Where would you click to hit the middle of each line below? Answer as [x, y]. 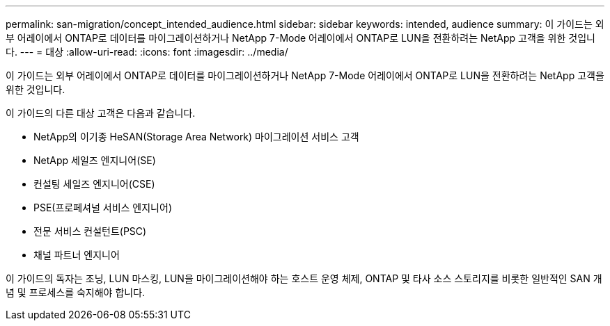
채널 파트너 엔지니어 [77, 255]
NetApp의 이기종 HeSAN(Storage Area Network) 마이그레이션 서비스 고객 [196, 137]
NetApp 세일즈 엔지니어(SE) [95, 160]
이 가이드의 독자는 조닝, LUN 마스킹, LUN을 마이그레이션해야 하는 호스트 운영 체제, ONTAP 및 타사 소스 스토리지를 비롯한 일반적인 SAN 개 [304, 278]
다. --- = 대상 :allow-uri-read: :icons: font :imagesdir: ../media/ [147, 52]
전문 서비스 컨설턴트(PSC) [90, 231]
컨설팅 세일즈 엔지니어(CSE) [94, 184]
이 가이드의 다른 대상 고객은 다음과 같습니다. [101, 113]
